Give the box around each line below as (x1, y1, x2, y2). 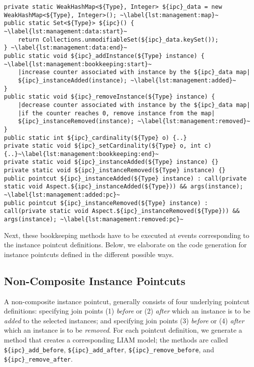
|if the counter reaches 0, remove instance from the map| (18, 109, 215, 117)
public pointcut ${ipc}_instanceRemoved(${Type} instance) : (4, 199, 208, 207)
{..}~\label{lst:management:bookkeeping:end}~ (4, 150, 159, 157)
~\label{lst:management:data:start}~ (4, 27, 127, 35)
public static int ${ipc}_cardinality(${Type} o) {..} (4, 134, 187, 141)
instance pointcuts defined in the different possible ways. (4, 249, 174, 259)
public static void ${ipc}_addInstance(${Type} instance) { (4, 52, 205, 59)
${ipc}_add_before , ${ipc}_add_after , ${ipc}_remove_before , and (4, 344, 214, 354)
